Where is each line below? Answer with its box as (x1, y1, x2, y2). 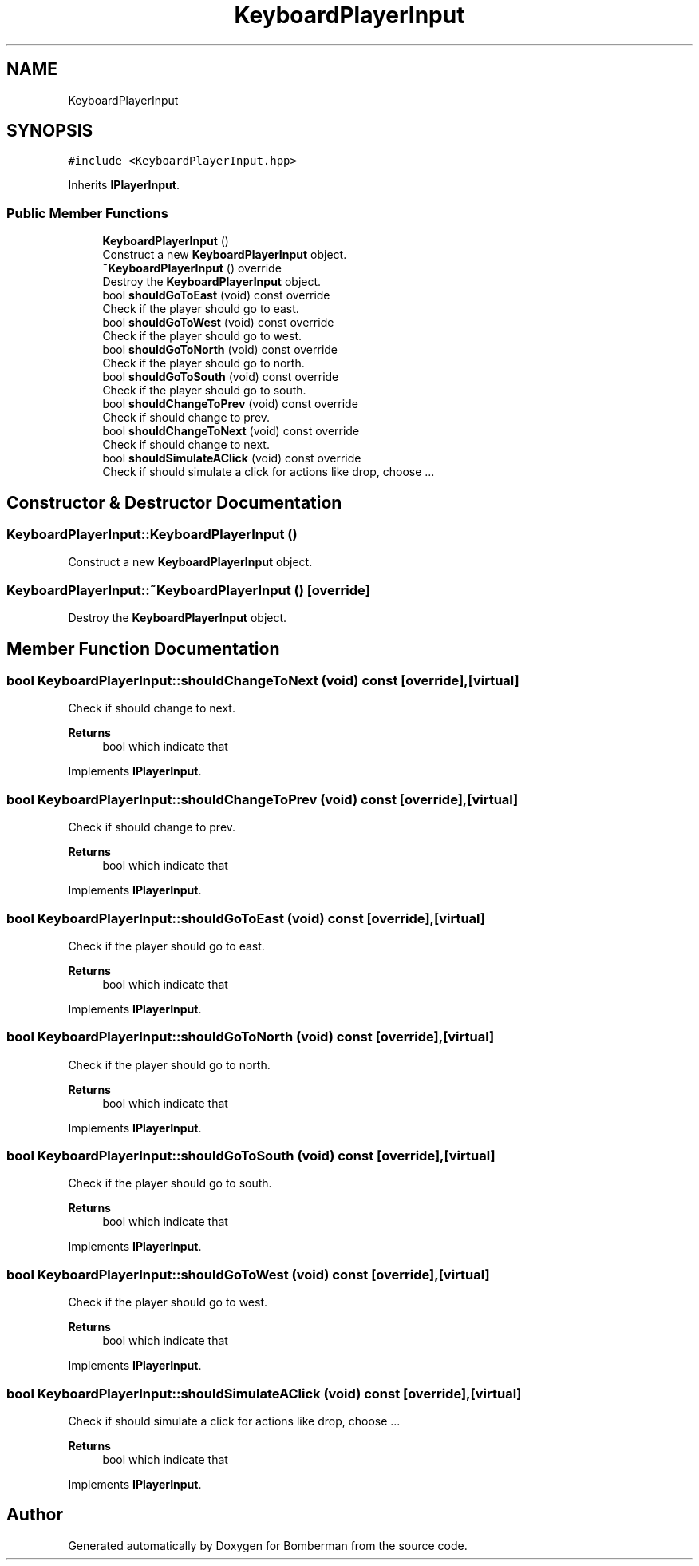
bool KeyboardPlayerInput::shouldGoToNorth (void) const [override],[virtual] (6, 1029, 495, 1045)
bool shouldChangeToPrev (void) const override (102, 397, 358, 411)
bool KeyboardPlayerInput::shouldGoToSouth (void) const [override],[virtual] (6, 1148, 496, 1164)
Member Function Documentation (6, 638, 280, 659)
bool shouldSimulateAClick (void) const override (102, 451, 361, 466)
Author (6, 1505, 63, 1525)
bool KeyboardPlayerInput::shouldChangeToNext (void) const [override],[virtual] (6, 672, 519, 688)
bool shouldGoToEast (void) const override (102, 288, 330, 303)
